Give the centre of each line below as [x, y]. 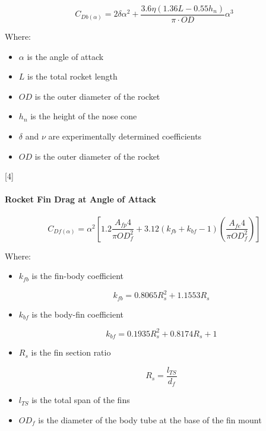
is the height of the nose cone [84, 116]
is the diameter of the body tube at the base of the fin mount [150, 420]
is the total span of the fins [81, 400]
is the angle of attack [65, 56]
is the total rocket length [72, 76]
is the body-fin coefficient [78, 314]
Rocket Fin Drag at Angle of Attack [80, 199]
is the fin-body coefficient [78, 276]
